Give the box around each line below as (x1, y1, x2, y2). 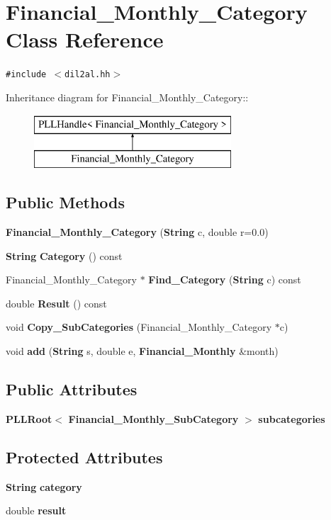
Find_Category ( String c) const (148, 272, 301, 287)
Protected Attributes (6, 446, 163, 468)
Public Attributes (6, 378, 138, 400)
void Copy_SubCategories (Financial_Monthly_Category (6, 320, 272, 334)
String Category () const (6, 248, 123, 263)
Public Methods (6, 191, 125, 213)
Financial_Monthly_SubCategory (68, 411, 239, 426)
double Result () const (6, 295, 107, 310)
